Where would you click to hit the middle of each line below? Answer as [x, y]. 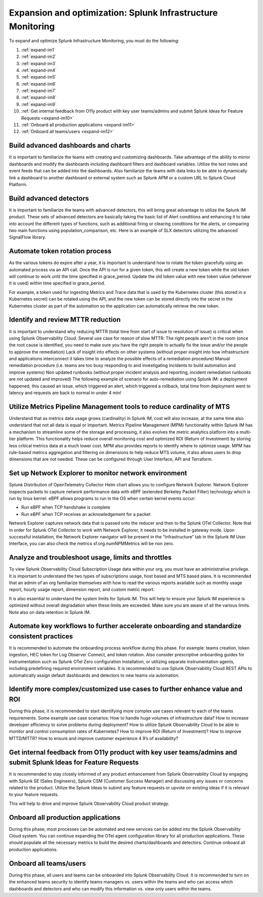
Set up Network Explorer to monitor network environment [98, 473]
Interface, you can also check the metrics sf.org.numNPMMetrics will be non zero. [92, 544]
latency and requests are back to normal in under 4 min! [65, 393]
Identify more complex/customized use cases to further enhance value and [126, 689]
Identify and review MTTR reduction [65, 320]
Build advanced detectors [49, 198]
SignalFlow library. [28, 237]
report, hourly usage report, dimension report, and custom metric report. [82, 590]
